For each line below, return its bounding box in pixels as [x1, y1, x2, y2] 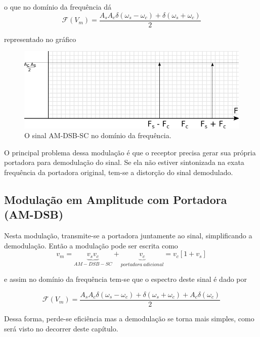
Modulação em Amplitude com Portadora [4, 191, 227, 207]
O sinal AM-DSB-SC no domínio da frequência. [24, 130, 171, 141]
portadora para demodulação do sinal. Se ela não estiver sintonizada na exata [4, 157, 244, 167]
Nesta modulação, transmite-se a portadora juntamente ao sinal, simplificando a [4, 230, 252, 241]
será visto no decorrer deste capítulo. [4, 323, 118, 333]
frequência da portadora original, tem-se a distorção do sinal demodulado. [4, 166, 233, 177]
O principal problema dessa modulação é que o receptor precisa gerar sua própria [4, 147, 256, 157]
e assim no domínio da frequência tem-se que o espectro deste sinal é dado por [4, 274, 247, 284]
